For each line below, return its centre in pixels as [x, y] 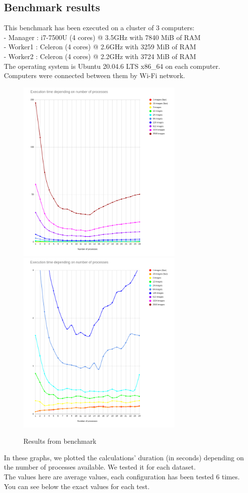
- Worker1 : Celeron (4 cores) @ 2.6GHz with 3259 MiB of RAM [100, 47]
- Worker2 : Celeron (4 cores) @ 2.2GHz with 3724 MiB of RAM [100, 56]
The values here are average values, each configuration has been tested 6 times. [122, 476]
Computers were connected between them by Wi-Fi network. [95, 75]
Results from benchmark [60, 441]
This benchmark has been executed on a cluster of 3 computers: [99, 28]
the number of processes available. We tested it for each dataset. [100, 467]
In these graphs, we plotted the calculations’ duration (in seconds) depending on [124, 457]
